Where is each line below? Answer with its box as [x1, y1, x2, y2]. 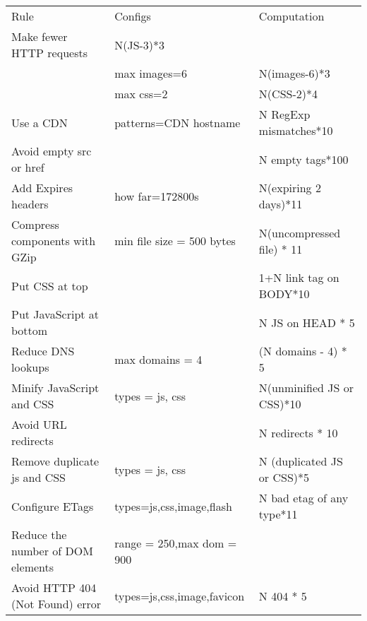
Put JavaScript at [11, 306, 100, 322]
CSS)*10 [258, 396, 301, 412]
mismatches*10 [258, 122, 333, 138]
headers [11, 196, 49, 212]
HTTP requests [11, 45, 88, 61]
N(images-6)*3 [258, 65, 330, 81]
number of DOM [11, 543, 93, 559]
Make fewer [11, 28, 68, 45]
